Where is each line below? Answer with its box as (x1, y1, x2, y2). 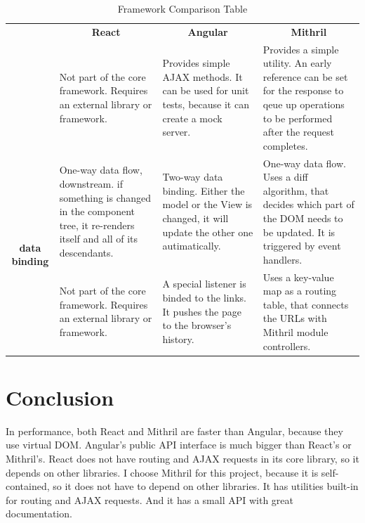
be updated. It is (263, 224, 336, 239)
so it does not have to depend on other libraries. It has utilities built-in (53, 479, 359, 493)
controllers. (263, 338, 311, 353)
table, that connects (263, 297, 349, 311)
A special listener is (162, 276, 246, 291)
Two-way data (162, 169, 223, 184)
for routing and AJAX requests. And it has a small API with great (6, 492, 293, 507)
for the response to (263, 83, 344, 98)
